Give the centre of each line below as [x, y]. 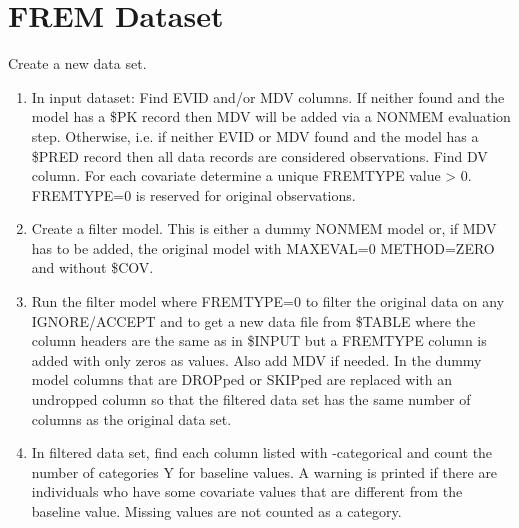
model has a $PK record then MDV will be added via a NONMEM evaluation [271, 116]
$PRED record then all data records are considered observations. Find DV [259, 155]
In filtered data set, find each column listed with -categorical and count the [262, 452]
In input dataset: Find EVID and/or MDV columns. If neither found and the [268, 96]
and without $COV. [92, 267]
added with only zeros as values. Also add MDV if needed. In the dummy [256, 359]
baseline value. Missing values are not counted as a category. [216, 511]
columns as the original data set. [131, 418]
